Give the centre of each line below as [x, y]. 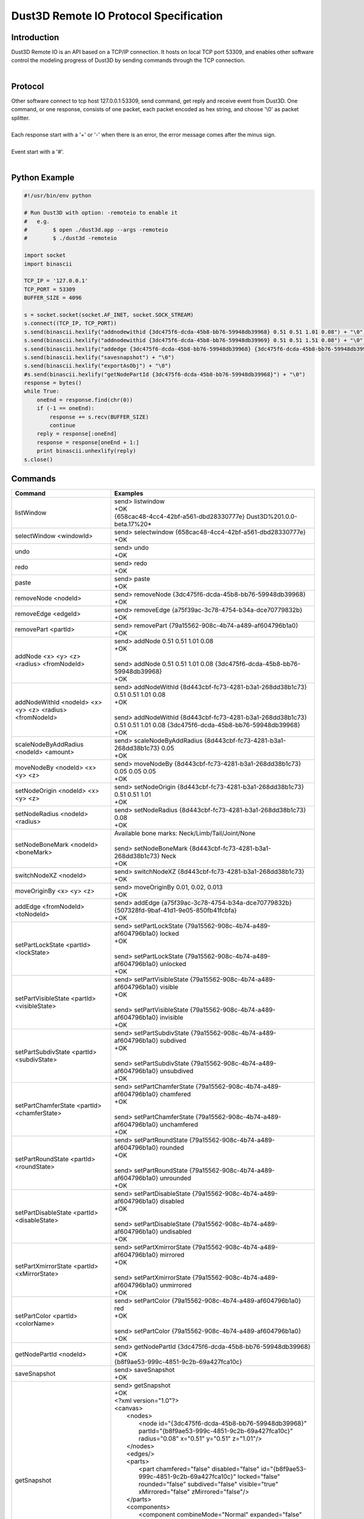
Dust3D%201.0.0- [272, 516]
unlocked [173, 964]
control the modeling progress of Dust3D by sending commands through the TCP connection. [128, 60]
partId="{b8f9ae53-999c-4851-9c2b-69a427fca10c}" [216, 1431]
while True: [42, 391]
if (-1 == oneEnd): [66, 408]
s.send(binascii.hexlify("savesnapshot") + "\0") [99, 357]
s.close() [39, 459]
